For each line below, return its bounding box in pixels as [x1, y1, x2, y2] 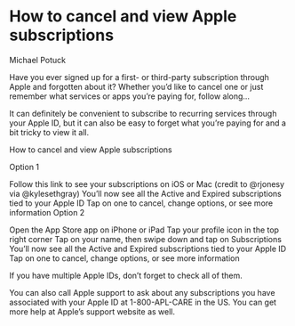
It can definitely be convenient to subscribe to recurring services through [9, 108, 277, 118]
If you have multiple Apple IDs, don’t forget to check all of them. [9, 270, 243, 281]
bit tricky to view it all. [9, 126, 90, 137]
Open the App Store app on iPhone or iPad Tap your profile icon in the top [9, 224, 280, 235]
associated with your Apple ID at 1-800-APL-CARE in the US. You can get [9, 297, 277, 307]
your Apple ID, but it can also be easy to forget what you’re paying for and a [9, 118, 287, 128]
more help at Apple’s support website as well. [9, 306, 176, 317]
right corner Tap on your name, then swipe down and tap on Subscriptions [9, 233, 283, 244]
